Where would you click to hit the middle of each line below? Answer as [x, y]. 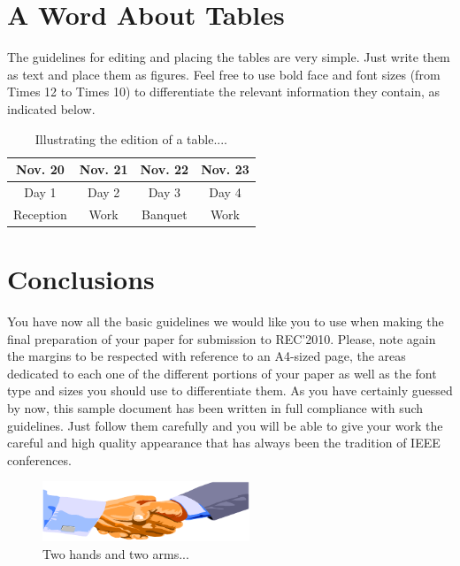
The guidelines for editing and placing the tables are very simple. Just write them [229, 57]
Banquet [165, 214]
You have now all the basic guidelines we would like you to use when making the [226, 321]
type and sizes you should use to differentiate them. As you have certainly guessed [230, 390]
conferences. [39, 459]
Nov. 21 [103, 169]
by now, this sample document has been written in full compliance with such [215, 407]
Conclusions [81, 279]
